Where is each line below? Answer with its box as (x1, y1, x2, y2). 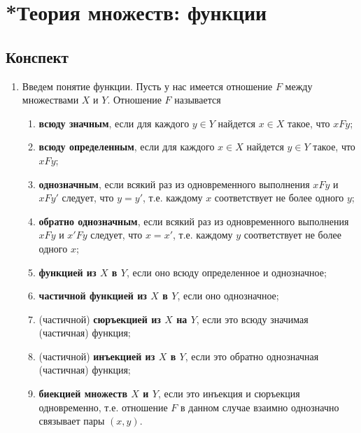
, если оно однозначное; (177, 288, 279, 303)
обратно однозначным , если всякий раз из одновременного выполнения (38, 213, 349, 228)
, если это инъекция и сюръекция (157, 386, 300, 401)
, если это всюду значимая (196, 311, 309, 326)
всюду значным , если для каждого (38, 115, 190, 130)
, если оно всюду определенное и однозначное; (126, 264, 327, 279)
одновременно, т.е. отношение (38, 399, 168, 414)
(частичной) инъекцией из (38, 348, 155, 363)
